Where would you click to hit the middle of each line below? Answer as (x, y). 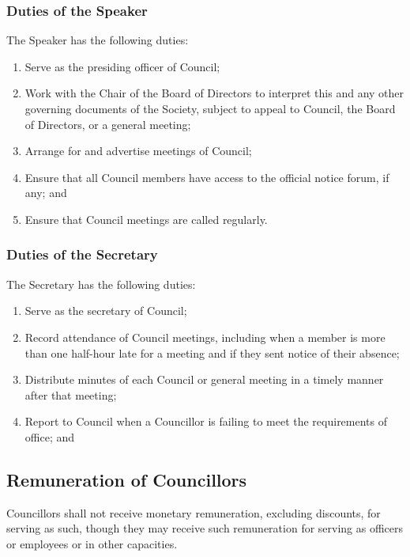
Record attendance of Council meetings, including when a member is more (205, 337)
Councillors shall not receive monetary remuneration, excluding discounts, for (194, 512)
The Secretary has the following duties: (101, 284)
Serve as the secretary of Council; (106, 311)
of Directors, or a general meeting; (108, 124)
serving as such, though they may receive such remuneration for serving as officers (205, 528)
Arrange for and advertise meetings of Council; (138, 151)
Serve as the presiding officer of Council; (122, 66)
